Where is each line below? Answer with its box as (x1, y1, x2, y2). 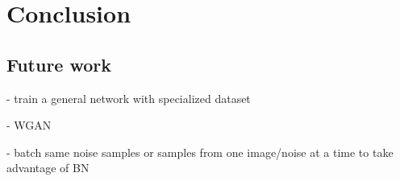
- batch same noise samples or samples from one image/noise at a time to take (6, 143, 394, 160)
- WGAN (6, 117, 52, 134)
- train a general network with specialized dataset (6, 89, 251, 106)
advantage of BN (6, 159, 90, 176)
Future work (6, 51, 112, 76)
